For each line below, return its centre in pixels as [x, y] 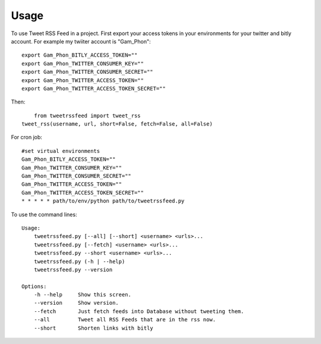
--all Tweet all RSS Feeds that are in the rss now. [125, 320]
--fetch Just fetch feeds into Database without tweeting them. [139, 311]
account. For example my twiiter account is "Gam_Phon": [81, 41]
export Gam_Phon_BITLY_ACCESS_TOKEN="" [80, 55]
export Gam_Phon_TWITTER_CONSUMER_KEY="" [83, 63]
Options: [34, 286]
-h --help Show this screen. [83, 295]
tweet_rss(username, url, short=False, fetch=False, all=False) [117, 124]
